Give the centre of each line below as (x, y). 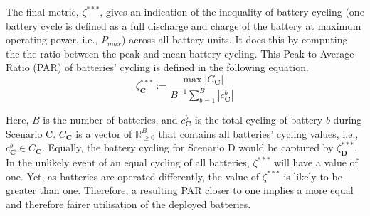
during (348, 120)
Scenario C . (31, 133)
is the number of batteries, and (110, 120)
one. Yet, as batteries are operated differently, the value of (133, 176)
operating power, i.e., (52, 39)
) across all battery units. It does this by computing (235, 39)
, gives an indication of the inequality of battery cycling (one (232, 11)
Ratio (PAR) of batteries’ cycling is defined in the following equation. (157, 67)
